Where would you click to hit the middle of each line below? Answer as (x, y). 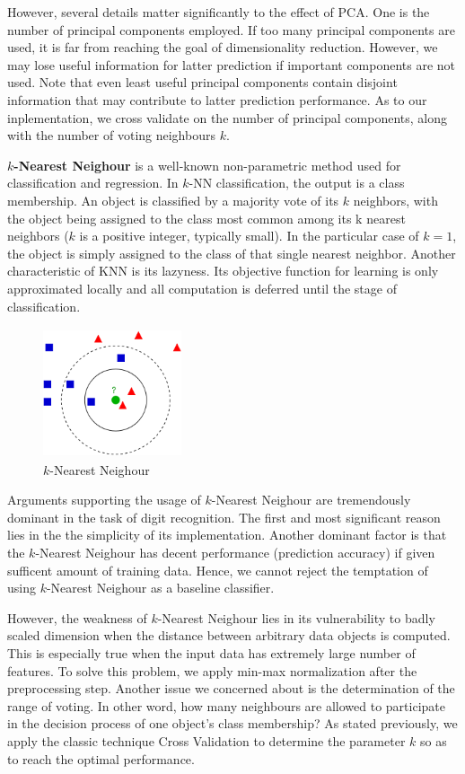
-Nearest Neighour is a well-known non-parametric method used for (207, 165)
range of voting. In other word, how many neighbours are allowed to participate (226, 705)
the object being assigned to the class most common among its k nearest (206, 218)
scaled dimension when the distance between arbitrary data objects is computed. (229, 635)
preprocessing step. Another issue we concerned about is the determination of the (231, 688)
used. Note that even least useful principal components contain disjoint (202, 82)
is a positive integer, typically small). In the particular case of (249, 236)
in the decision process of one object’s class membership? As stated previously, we (232, 723)
